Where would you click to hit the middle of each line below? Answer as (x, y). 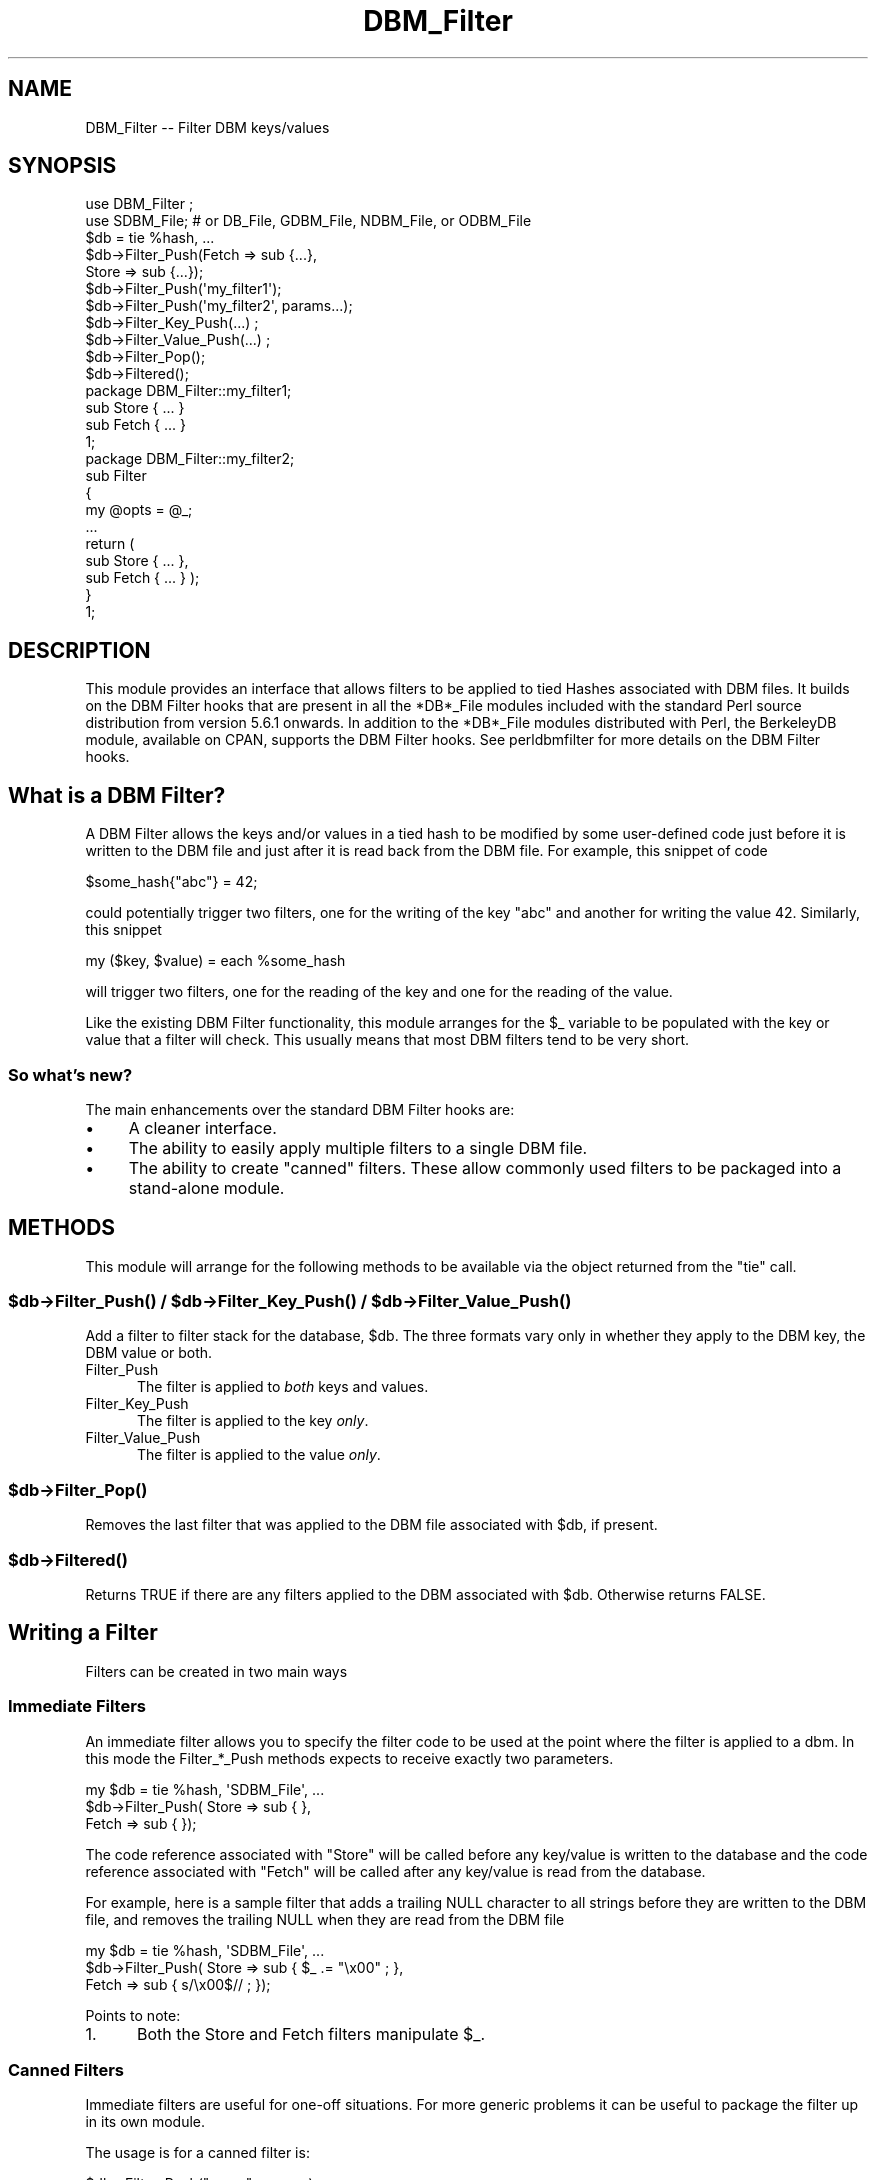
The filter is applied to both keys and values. (283, 1387)
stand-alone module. (206, 1187)
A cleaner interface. (202, 1127)
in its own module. (145, 2122)
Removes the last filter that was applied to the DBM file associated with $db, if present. (371, 1525)
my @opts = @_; (139, 510)
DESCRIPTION (79, 650)
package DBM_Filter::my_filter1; (188, 391)
